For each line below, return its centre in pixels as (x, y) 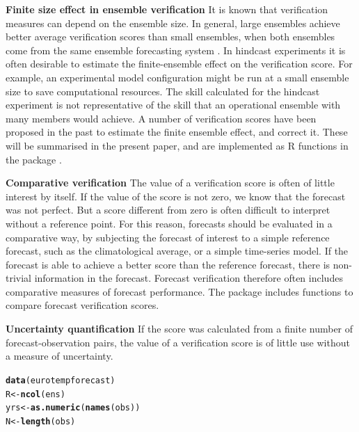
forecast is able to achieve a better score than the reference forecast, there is (168, 264)
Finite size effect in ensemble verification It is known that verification (167, 9)
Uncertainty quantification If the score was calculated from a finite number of (179, 329)
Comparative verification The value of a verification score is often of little (170, 183)
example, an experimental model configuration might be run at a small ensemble (177, 77)
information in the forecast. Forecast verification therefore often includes (189, 278)
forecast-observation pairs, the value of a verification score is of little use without (178, 342)
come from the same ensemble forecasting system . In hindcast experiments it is (176, 50)
